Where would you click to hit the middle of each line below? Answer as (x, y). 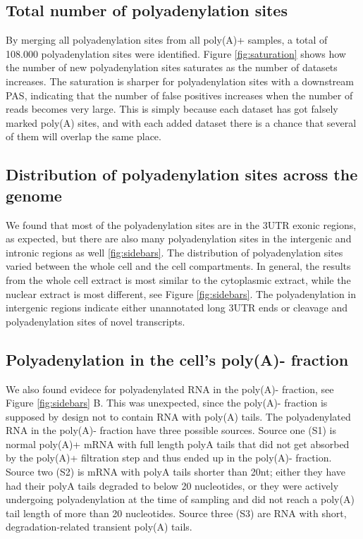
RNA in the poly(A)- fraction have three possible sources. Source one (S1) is (171, 430)
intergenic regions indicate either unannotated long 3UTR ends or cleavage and (177, 308)
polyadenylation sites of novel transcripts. (96, 321)
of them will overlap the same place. (84, 136)
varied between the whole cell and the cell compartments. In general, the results (178, 266)
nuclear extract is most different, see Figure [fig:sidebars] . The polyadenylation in (181, 293)
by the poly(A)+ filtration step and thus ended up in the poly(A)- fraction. (169, 458)
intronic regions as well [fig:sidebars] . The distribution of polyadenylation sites (174, 252)
